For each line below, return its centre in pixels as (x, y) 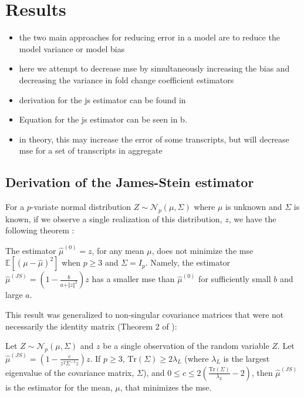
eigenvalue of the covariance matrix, (70, 372)
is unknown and (254, 207)
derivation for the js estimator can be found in (102, 99)
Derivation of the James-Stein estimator (130, 182)
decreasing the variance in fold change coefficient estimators (126, 79)
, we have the (252, 218)
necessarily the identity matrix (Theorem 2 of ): (91, 326)
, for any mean (118, 250)
